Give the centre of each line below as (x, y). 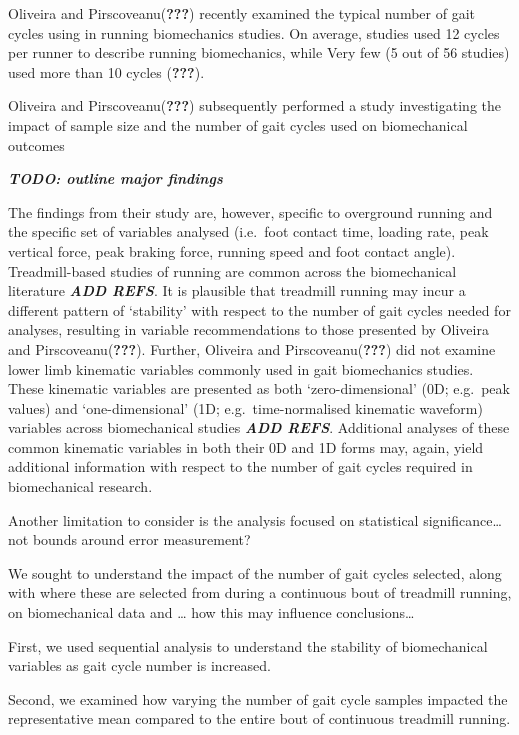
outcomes (36, 144)
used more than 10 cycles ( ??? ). (106, 71)
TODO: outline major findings (115, 178)
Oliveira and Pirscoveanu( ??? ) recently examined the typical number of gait (241, 13)
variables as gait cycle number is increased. (139, 665)
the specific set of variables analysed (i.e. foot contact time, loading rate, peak (248, 231)
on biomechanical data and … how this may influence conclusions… (211, 612)
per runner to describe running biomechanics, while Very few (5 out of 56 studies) (259, 52)
